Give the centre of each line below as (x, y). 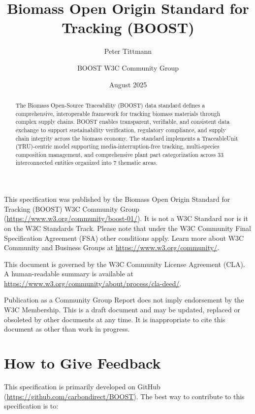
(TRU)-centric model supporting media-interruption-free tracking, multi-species (117, 146)
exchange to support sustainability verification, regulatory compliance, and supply (121, 130)
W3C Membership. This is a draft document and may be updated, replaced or (122, 310)
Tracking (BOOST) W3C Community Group (72, 208)
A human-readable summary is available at (69, 274)
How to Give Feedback (82, 363)
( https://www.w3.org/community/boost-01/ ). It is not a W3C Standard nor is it (126, 218)
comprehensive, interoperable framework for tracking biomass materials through (118, 113)
